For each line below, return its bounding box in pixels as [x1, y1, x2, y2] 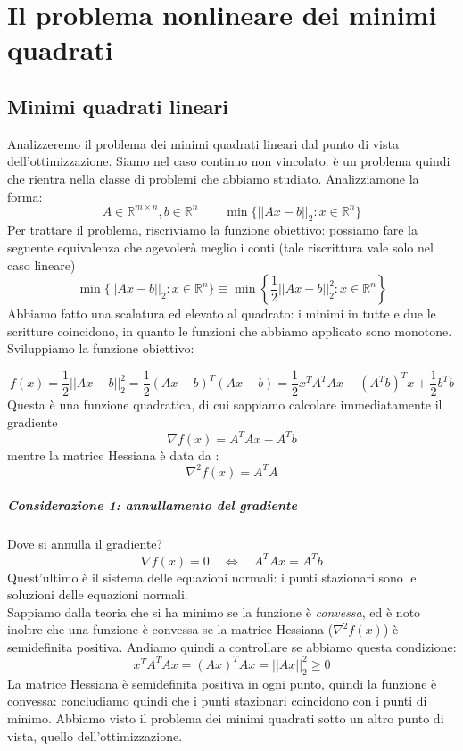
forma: [7, 186, 43, 205]
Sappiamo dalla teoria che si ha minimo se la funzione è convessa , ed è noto [7, 602, 421, 621]
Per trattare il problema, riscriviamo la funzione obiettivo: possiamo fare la [7, 220, 418, 239]
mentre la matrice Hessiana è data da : [7, 445, 219, 464]
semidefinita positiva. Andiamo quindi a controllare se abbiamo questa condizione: [7, 637, 457, 656]
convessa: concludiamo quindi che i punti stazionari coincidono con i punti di [7, 691, 427, 710]
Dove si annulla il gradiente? [7, 534, 163, 553]
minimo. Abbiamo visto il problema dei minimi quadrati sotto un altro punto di [7, 708, 444, 727]
